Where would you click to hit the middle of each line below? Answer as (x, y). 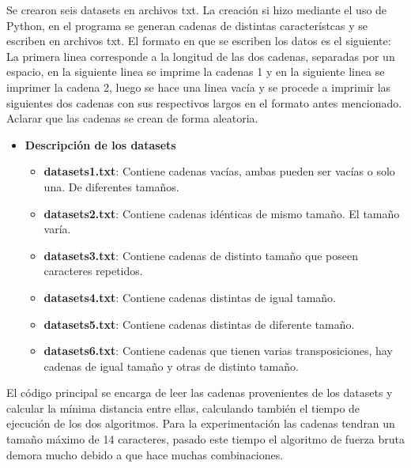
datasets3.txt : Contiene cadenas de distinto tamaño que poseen (201, 255)
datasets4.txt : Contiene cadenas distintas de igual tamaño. (190, 297)
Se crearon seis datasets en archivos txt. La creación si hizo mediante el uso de (197, 9)
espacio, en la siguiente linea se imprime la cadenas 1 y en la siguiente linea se (196, 72)
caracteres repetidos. (93, 271)
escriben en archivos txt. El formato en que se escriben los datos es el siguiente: (199, 41)
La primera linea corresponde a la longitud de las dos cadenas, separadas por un (201, 56)
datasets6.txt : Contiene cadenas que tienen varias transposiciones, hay (218, 351)
